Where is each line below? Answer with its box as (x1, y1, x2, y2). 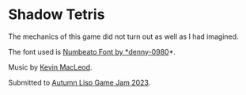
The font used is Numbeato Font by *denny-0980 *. (8, 47, 176, 56)
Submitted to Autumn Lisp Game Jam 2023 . (8, 78, 151, 87)
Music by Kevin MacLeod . (8, 62, 93, 72)
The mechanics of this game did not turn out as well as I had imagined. (8, 32, 239, 41)
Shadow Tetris (8, 6, 105, 24)
